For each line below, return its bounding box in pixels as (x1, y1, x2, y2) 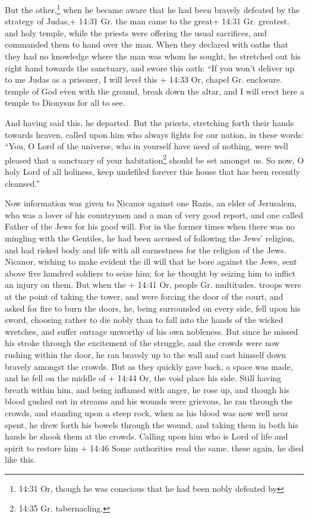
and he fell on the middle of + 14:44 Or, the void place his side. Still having (5, 372, 282, 384)
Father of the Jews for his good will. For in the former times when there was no (5, 220, 295, 233)
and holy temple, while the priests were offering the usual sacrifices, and (5, 26, 267, 39)
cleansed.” (5, 177, 40, 189)
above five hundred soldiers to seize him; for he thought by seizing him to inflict (5, 266, 296, 279)
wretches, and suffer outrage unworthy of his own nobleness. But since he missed (5, 325, 298, 337)
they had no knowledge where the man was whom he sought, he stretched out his (5, 50, 301, 62)
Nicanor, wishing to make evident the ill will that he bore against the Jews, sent (5, 255, 297, 268)
